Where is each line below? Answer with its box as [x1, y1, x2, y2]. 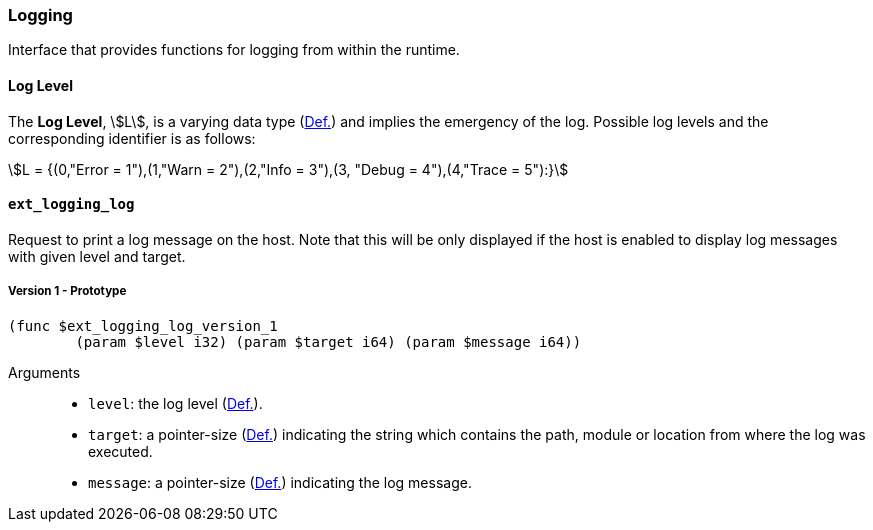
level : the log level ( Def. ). [88, 394, 263, 412]
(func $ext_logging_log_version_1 [8, 317, 278, 334]
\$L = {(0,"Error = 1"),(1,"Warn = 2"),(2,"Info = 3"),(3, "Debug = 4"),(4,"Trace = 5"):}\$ [8, 160, 569, 178]
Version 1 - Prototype [8, 284, 127, 299]
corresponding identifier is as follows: [8, 129, 256, 147]
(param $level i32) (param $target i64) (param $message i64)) [75, 333, 582, 350]
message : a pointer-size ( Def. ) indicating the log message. [88, 473, 472, 491]
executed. [88, 442, 153, 460]
